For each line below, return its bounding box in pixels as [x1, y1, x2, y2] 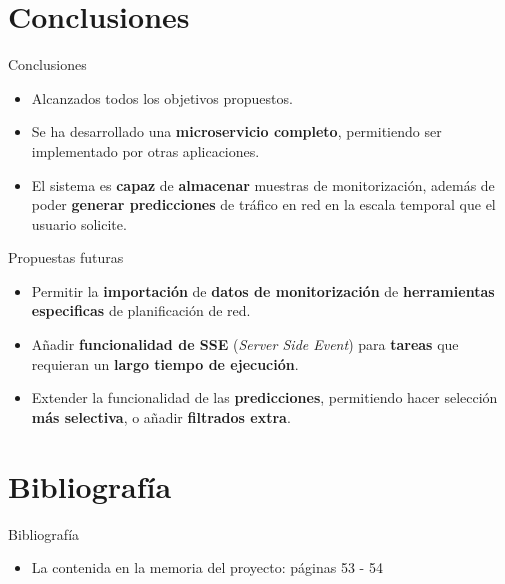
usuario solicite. [31, 213, 127, 234]
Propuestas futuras [8, 247, 124, 268]
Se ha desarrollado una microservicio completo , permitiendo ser [31, 121, 442, 142]
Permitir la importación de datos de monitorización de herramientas [31, 280, 495, 301]
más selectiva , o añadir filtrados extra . [31, 406, 291, 427]
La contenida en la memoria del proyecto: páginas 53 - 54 [31, 557, 383, 578]
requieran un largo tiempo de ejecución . [31, 353, 299, 374]
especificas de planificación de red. [31, 300, 251, 321]
